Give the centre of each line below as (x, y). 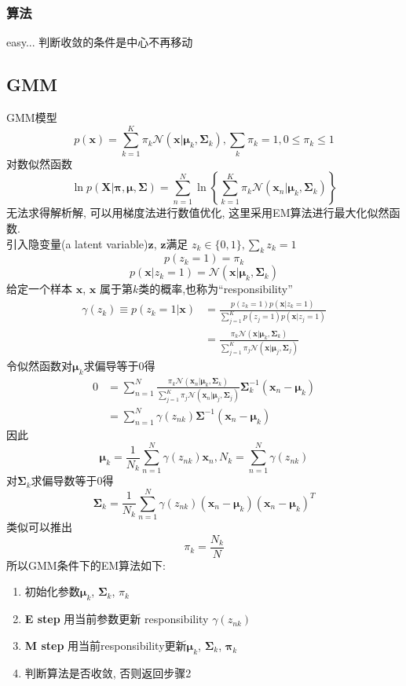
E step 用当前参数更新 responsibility (117, 619)
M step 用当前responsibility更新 (106, 645)
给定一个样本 (39, 289)
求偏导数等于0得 (72, 481)
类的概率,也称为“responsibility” (216, 289)
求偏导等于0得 (119, 365)
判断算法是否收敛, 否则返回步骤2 (108, 672)
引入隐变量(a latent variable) (77, 243)
